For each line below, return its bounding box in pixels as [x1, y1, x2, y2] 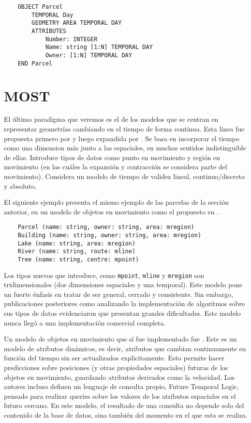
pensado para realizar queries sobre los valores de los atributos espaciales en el [4, 390, 236, 401]
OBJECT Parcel [17, 3, 63, 10]
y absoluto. [4, 180, 37, 191]
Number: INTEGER [45, 35, 98, 43]
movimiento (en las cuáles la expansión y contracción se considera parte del [4, 162, 227, 172]
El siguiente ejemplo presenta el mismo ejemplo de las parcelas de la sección [4, 197, 229, 207]
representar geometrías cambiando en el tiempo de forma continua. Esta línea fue [4, 123, 245, 133]
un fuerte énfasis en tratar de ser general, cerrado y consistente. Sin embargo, [4, 289, 233, 299]
